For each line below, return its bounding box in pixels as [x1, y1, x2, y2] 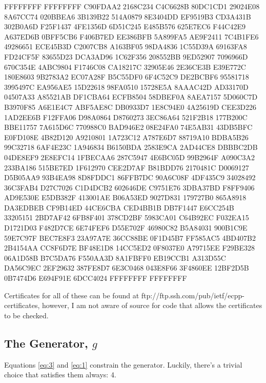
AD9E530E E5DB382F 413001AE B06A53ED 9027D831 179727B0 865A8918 [4, 192, 247, 203]
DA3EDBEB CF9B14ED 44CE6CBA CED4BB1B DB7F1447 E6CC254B [4, 202, 234, 213]
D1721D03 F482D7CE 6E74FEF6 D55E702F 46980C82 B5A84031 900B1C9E [4, 222, 248, 233]
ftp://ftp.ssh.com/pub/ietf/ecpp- [141, 290, 245, 300]
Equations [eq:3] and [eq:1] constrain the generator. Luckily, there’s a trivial [4, 359, 242, 370]
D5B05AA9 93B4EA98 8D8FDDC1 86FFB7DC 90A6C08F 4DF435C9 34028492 [4, 172, 256, 183]
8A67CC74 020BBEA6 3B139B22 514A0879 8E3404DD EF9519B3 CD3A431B [4, 11, 251, 22]
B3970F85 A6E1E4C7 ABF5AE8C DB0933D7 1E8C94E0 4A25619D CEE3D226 [4, 101, 256, 112]
